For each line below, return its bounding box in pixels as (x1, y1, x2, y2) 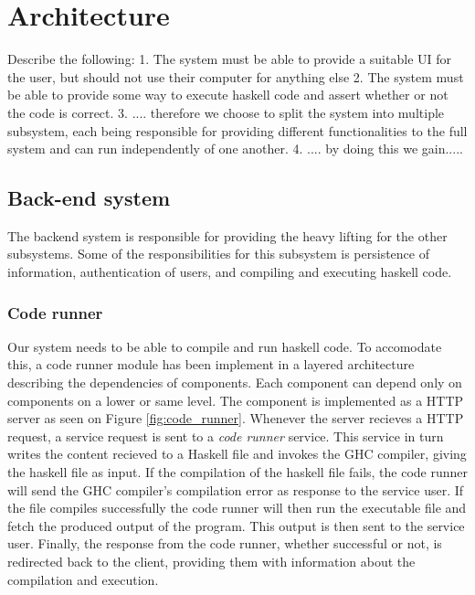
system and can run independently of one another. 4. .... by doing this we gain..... (7, 139, 463, 158)
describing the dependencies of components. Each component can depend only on (7, 373, 462, 392)
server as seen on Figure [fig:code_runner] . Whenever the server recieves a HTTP (7, 409, 464, 428)
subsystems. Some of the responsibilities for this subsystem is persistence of (7, 244, 429, 263)
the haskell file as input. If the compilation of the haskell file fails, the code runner (7, 462, 469, 482)
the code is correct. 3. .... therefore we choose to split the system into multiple (7, 102, 445, 122)
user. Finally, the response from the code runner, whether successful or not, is (7, 534, 442, 553)
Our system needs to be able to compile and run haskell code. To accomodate (7, 336, 442, 356)
